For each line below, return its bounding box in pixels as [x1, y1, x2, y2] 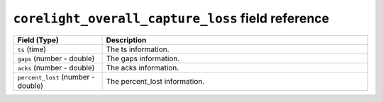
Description [106, 35, 147, 45]
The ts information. [106, 44, 170, 54]
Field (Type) [17, 35, 60, 45]
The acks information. [106, 63, 179, 72]
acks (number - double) [17, 63, 95, 72]
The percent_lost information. [106, 76, 205, 86]
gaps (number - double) [17, 53, 95, 63]
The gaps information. [106, 53, 180, 63]
